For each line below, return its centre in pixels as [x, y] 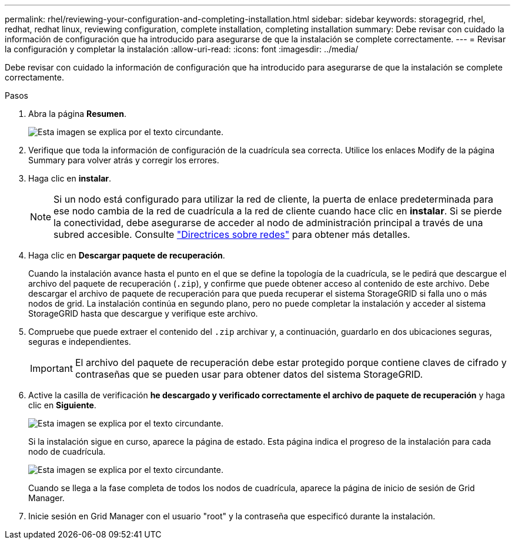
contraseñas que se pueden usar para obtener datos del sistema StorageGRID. [249, 374]
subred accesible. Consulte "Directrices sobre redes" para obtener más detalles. [232, 234]
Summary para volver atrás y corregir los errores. [124, 160]
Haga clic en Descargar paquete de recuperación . [127, 255]
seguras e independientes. [80, 342]
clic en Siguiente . [62, 405]
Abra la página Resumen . [77, 114]
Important [51, 368]
